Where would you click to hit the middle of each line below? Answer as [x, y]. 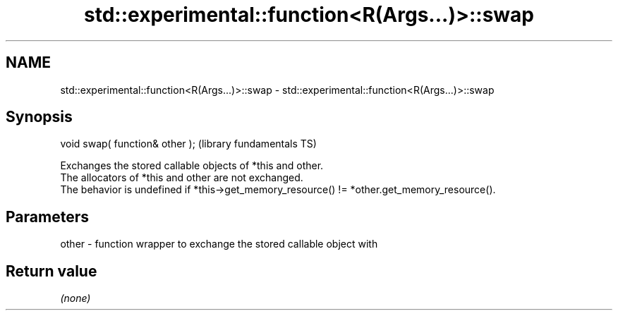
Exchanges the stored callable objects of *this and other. [192, 166]
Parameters [47, 217]
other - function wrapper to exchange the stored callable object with [219, 244]
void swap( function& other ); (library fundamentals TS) [188, 144]
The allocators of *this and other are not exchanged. [182, 178]
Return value [51, 271]
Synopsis [39, 117]
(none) [75, 298]
